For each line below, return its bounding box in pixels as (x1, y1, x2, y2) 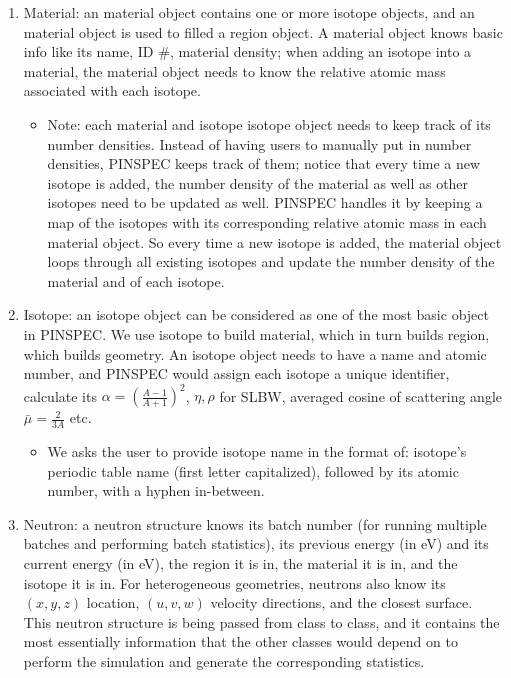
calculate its (23, 385, 97, 406)
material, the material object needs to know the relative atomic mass (23, 60, 446, 81)
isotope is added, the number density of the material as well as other (47, 172, 469, 193)
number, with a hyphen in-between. (47, 480, 265, 501)
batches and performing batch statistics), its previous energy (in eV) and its (23, 533, 489, 554)
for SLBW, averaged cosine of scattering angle (219, 385, 503, 406)
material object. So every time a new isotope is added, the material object (47, 231, 502, 252)
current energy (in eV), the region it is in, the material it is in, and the (23, 552, 458, 573)
